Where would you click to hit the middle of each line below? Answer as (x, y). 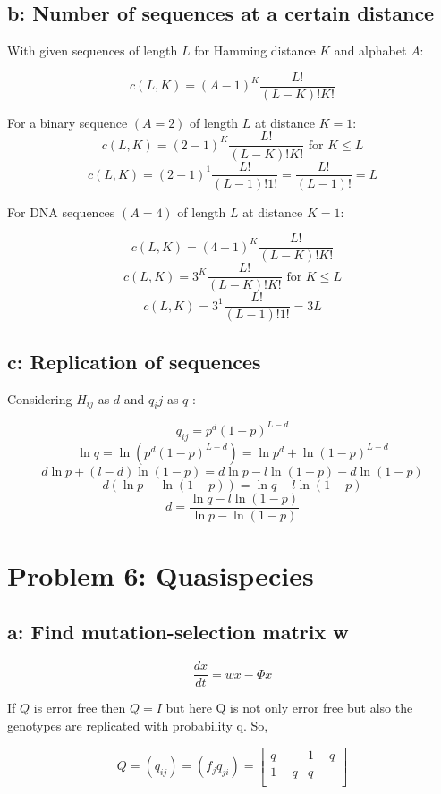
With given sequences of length (93, 51)
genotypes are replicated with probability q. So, (138, 725)
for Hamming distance (255, 51)
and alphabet (370, 51)
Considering (40, 398)
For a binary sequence (68, 122)
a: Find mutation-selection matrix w (178, 632)
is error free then (80, 708)
